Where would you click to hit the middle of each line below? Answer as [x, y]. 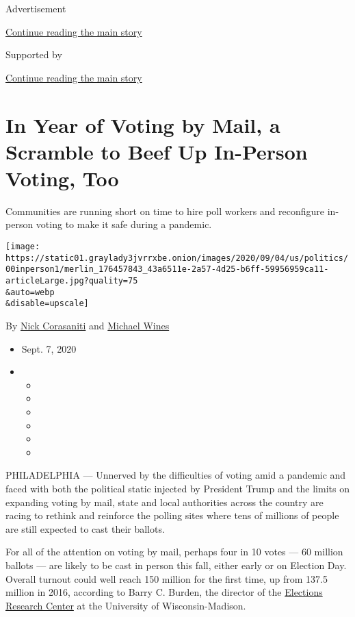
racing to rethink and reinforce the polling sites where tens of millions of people [172, 515]
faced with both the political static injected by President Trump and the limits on [177, 488]
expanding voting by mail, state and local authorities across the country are [165, 502]
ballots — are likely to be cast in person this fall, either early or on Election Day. [176, 565]
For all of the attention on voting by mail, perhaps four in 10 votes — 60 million [174, 552]
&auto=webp [30, 292]
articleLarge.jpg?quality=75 [72, 281]
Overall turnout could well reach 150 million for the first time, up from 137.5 [167, 578]
